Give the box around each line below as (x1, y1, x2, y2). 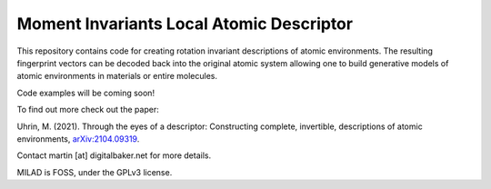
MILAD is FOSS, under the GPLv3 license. (16, 166, 173, 177)
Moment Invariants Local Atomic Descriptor (16, 14, 354, 34)
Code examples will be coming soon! (16, 87, 155, 98)
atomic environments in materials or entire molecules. (16, 71, 218, 82)
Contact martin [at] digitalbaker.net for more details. (16, 150, 212, 161)
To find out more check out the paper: (16, 104, 159, 115)
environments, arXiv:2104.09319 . (16, 133, 140, 144)
